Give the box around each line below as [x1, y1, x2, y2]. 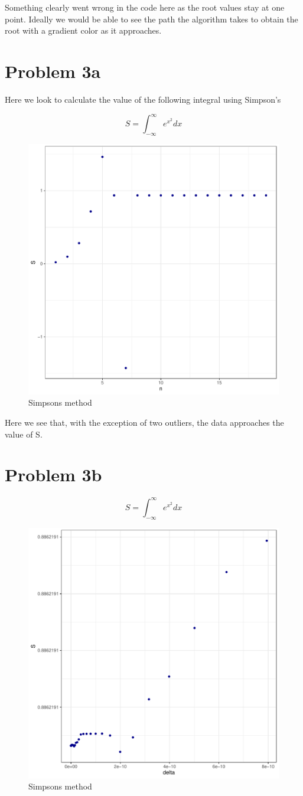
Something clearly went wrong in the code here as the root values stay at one [5, 1, 285, 13]
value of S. [5, 428, 43, 440]
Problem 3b [5, 462, 102, 487]
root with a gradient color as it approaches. [5, 24, 162, 37]
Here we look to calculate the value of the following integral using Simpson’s [5, 93, 281, 105]
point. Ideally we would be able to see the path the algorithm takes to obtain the [5, 12, 298, 25]
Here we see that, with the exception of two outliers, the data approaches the [5, 416, 284, 428]
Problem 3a [5, 58, 101, 83]
